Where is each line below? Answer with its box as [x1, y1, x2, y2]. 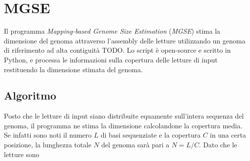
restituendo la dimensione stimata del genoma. [4, 64, 143, 74]
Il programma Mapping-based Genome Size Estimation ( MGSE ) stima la [4, 26, 220, 36]
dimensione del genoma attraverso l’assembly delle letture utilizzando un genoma [4, 35, 246, 45]
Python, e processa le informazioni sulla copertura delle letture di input [4, 54, 218, 64]
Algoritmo [4, 88, 57, 103]
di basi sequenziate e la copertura [100, 130, 201, 140]
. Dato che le [199, 140, 237, 150]
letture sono [4, 149, 39, 159]
